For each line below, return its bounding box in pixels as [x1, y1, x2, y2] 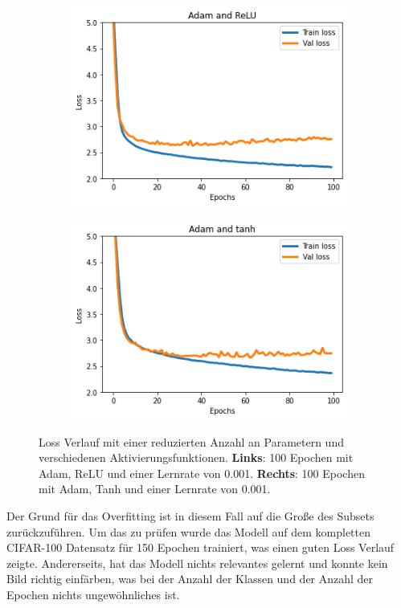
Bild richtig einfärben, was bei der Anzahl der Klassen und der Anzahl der [6, 570, 374, 587]
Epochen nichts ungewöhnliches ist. [6, 586, 180, 603]
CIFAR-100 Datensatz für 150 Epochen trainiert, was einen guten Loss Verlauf [6, 539, 395, 556]
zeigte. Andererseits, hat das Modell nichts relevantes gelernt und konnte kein [6, 554, 388, 571]
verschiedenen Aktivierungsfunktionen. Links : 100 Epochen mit [39, 449, 354, 466]
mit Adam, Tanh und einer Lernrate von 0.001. [39, 480, 271, 497]
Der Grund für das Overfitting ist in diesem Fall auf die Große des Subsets [6, 508, 374, 524]
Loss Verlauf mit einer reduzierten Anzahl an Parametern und [39, 433, 344, 450]
